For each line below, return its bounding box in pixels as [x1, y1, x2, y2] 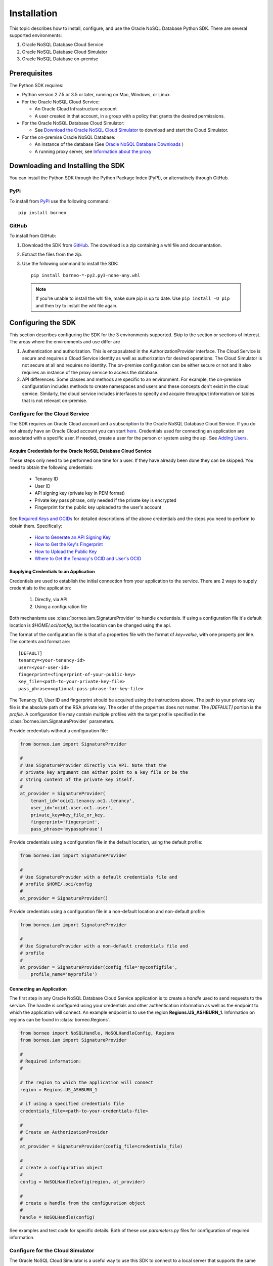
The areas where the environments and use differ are [9, 339, 120, 345]
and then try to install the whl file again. [35, 302, 118, 308]
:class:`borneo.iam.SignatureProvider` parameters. [9, 718, 115, 724]
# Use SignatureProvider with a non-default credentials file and [20, 943, 188, 949]
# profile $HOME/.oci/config [20, 881, 93, 887]
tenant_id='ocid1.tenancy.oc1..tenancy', [30, 798, 135, 804]
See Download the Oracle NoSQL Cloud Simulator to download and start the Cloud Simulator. [34, 127, 229, 133]
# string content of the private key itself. [20, 776, 135, 782]
